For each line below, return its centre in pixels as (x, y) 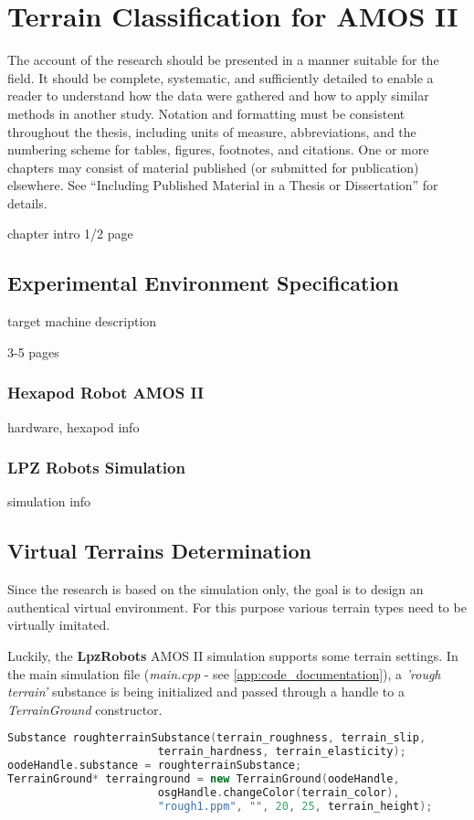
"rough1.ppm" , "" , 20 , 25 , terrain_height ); (295, 806)
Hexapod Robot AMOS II (106, 393)
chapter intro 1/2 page (70, 234)
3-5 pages (33, 351)
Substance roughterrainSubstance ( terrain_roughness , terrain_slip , (217, 738)
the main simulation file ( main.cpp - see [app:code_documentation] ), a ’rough (224, 673)
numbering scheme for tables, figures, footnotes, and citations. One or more (218, 149)
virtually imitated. (59, 625)
